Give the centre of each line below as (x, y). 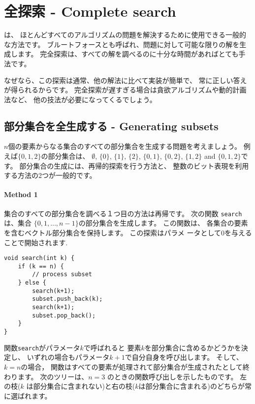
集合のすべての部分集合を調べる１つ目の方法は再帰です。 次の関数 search (123, 213)
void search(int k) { (39, 258)
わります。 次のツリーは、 (46, 376)
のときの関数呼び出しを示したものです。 (172, 376)
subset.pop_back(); (64, 315)
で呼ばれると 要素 (112, 347)
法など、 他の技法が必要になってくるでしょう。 (80, 99)
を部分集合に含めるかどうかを (193, 347)
